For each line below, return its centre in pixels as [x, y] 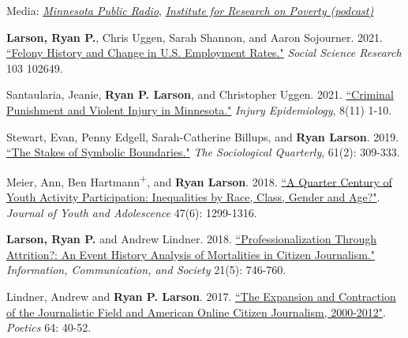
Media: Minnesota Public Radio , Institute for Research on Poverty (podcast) [190, 10]
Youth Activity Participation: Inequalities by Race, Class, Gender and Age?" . [193, 197]
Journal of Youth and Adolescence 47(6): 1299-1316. [132, 212]
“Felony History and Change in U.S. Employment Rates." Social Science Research [204, 53]
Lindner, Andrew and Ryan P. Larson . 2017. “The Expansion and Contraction [201, 296]
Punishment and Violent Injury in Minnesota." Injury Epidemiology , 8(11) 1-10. [199, 109]
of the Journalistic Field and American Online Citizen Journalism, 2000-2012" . [196, 312]
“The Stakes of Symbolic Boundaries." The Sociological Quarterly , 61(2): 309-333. [203, 152]
